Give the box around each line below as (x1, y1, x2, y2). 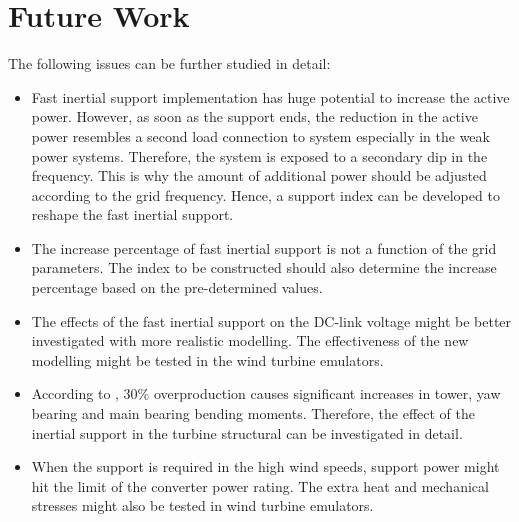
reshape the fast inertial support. (31, 204, 234, 225)
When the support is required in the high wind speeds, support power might (31, 456, 500, 477)
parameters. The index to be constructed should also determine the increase (31, 257, 497, 278)
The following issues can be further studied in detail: (8, 53, 331, 74)
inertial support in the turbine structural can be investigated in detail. (31, 422, 463, 443)
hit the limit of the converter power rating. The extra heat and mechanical (31, 475, 489, 496)
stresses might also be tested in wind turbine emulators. (31, 495, 374, 516)
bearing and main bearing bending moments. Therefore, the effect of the (31, 403, 475, 424)
